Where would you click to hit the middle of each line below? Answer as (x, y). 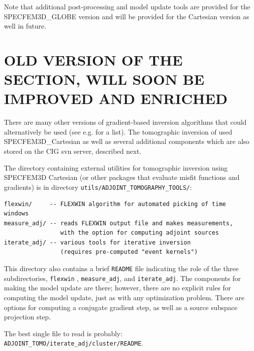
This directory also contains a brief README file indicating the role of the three (121, 268)
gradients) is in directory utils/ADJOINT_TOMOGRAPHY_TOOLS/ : (98, 187)
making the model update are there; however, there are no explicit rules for (118, 288)
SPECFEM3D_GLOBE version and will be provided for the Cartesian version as (127, 16)
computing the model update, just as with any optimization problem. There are (124, 297)
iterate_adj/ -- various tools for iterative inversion (97, 242)
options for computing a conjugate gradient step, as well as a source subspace (121, 307)
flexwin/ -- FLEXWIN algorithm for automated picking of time (115, 204)
